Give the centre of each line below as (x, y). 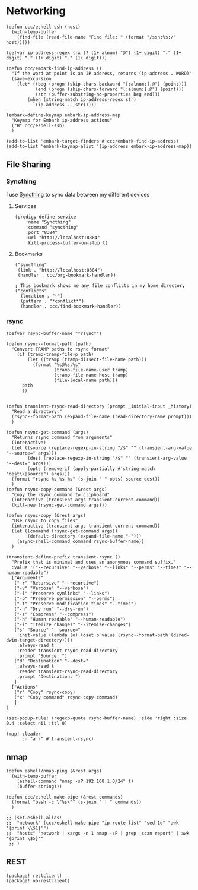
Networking (36, 11)
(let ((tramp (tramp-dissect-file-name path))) (87, 359)
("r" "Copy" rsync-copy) (45, 692)
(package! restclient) (34, 875)
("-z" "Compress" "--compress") (54, 614)
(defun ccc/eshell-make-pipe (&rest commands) (65, 797)
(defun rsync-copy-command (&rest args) (57, 489)
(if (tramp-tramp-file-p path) (55, 354)
